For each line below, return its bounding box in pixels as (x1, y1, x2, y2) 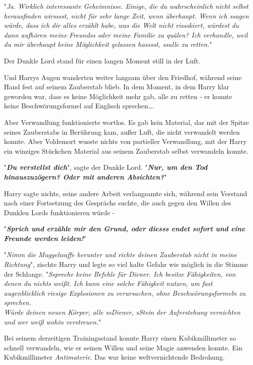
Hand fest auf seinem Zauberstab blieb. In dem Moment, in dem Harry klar (4, 81, 230, 92)
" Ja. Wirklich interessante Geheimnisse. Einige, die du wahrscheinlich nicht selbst (4, 1, 249, 11)
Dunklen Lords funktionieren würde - (4, 207, 115, 217)
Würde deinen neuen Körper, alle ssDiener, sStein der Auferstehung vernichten (4, 307, 241, 317)
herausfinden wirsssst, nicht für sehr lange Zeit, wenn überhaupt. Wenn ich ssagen (4, 10, 249, 20)
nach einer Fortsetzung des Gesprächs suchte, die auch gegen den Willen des (4, 198, 231, 208)
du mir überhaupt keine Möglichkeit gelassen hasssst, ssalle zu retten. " (4, 39, 212, 49)
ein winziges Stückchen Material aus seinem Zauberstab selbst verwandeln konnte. (4, 145, 249, 156)
